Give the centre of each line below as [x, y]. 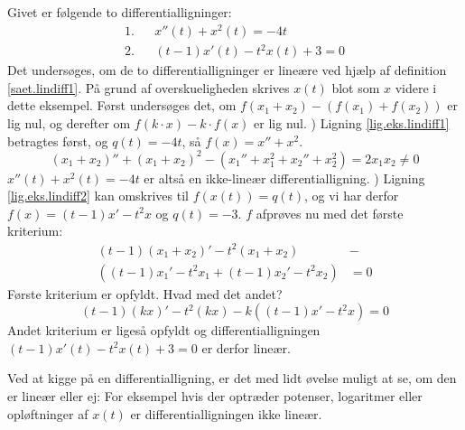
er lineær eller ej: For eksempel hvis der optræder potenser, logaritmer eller [215, 396]
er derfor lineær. [246, 347]
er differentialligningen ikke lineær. [226, 413]
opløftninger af [48, 413]
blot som [356, 87]
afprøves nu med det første [330, 213]
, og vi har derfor [351, 196]
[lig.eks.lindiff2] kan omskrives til [98, 196]
